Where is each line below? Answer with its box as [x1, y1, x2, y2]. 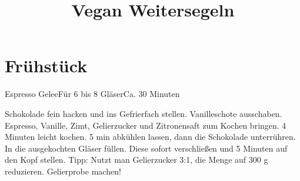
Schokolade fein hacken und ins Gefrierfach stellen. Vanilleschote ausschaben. [5, 107, 282, 119]
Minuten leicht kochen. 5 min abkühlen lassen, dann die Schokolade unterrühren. [5, 130, 296, 143]
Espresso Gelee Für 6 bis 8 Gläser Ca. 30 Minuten [5, 88, 180, 100]
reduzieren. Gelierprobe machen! [5, 165, 121, 177]
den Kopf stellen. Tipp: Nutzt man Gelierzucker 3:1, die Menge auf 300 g [5, 153, 268, 166]
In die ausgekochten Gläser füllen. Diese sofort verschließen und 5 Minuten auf [5, 142, 288, 154]
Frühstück [5, 53, 88, 78]
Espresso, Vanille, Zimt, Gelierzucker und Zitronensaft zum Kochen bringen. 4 [5, 119, 286, 131]
